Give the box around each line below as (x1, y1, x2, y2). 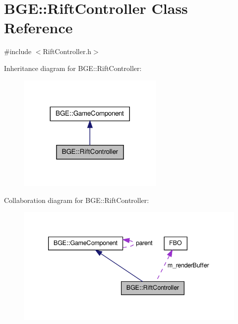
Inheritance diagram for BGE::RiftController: (4, 63, 142, 73)
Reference (4, 17, 73, 38)
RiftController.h (43, 46, 92, 57)
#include (4, 46, 32, 57)
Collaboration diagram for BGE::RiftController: (4, 194, 149, 205)
